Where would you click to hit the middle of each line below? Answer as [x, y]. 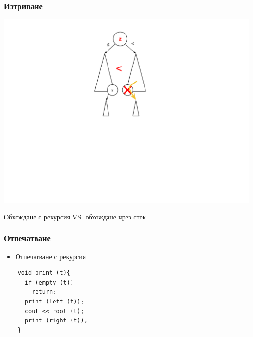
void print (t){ [44, 273]
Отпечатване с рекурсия [51, 256]
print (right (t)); [56, 321]
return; [44, 292]
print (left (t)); [54, 302]
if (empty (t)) [49, 282]
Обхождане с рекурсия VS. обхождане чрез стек [75, 216]
